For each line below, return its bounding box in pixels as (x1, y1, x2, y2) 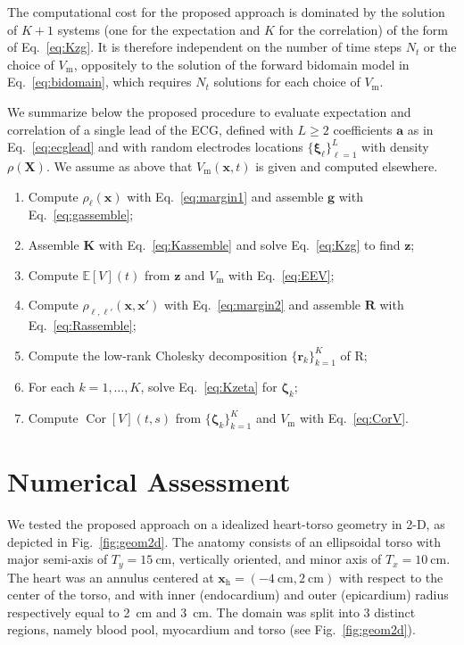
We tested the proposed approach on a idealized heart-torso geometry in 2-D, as (7, 515, 445, 533)
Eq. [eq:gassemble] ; (28, 205, 134, 224)
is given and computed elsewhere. (255, 156, 438, 175)
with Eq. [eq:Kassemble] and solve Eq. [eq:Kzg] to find (98, 235, 401, 253)
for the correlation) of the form (278, 20, 449, 38)
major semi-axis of (7, 550, 108, 568)
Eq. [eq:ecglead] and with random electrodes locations (7, 137, 303, 156)
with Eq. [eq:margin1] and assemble (127, 186, 324, 205)
